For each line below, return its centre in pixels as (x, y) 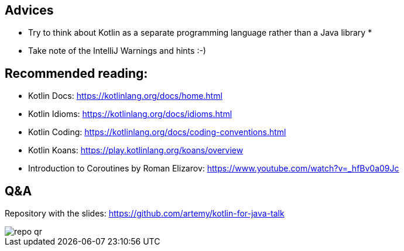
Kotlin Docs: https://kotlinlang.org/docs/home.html (125, 96)
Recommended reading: (76, 73)
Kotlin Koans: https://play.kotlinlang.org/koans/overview (136, 150)
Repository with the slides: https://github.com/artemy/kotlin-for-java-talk (145, 214)
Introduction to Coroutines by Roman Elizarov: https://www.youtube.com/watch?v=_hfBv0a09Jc (214, 169)
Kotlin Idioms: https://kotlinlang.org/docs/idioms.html (130, 114)
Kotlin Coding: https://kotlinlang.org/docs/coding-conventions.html (157, 132)
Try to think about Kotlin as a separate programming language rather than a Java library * (200, 33)
